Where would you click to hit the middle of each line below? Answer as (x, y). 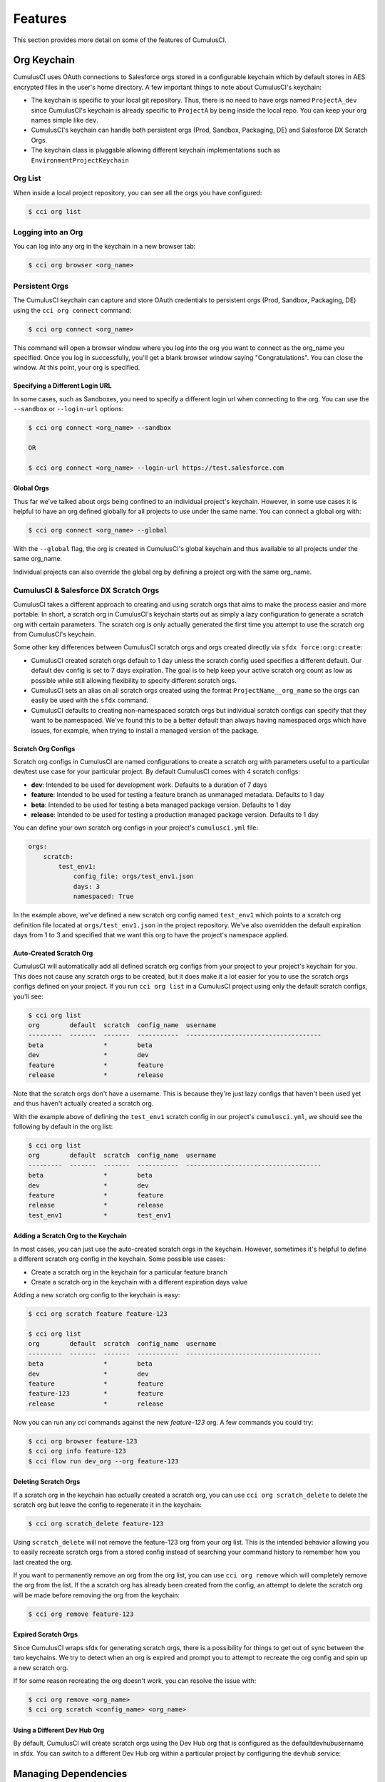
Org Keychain (44, 60)
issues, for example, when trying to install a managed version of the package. (145, 730)
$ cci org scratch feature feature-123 (98, 1314)
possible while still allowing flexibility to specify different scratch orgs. (134, 680)
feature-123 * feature (96, 1394)
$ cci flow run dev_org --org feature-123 (103, 1461)
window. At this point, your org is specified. (77, 368)
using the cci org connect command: (72, 310)
